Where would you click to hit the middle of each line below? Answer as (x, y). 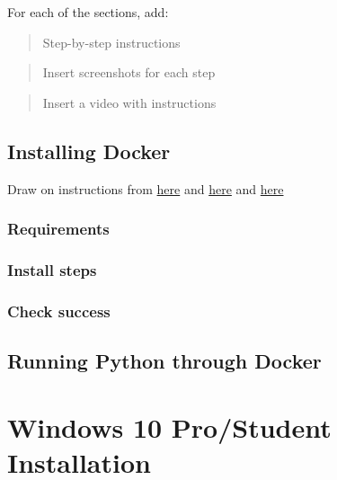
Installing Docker (89, 151)
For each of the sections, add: (88, 12)
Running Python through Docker (164, 361)
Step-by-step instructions (111, 42)
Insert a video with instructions (129, 102)
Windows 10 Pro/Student (169, 427)
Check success (59, 311)
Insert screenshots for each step (129, 72)
